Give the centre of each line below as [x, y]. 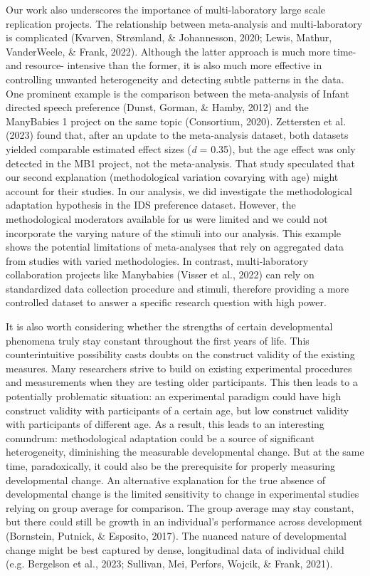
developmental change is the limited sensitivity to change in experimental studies [183, 494]
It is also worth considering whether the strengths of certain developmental [169, 326]
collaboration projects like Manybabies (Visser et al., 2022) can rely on [160, 274]
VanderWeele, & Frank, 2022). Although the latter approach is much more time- [181, 51]
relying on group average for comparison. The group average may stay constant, [180, 507]
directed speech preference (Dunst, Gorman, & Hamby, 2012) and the [157, 107]
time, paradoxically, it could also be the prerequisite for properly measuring [170, 466]
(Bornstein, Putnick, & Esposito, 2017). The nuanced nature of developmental [176, 535]
